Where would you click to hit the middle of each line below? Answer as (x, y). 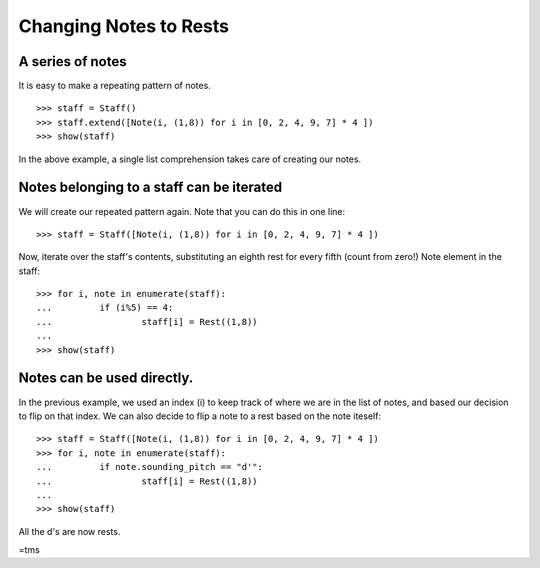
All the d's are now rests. (69, 531)
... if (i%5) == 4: (105, 308)
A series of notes (72, 61)
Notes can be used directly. (106, 378)
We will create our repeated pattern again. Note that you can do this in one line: (182, 211)
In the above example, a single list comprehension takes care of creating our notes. (190, 159)
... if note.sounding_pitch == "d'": (150, 467)
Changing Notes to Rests (124, 26)
